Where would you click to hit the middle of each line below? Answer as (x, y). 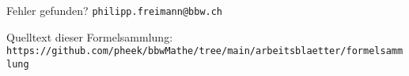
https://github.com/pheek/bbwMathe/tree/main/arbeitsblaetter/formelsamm (205, 51)
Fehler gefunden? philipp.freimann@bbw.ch (115, 10)
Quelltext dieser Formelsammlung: (90, 36)
